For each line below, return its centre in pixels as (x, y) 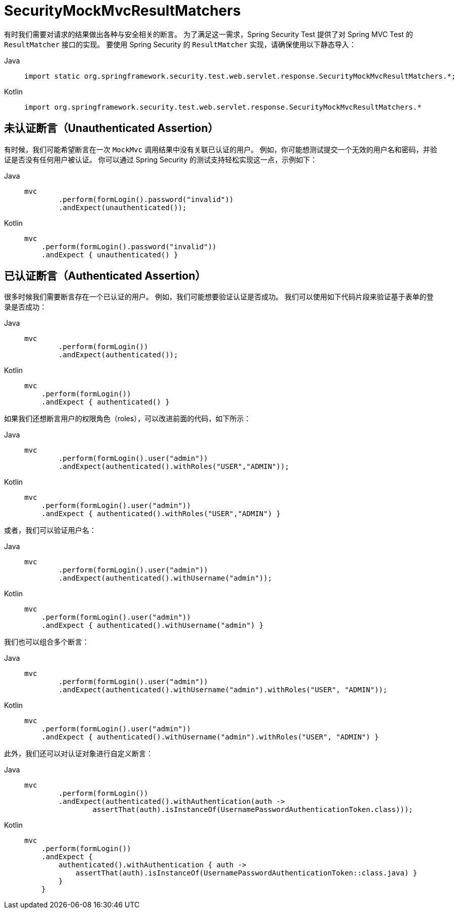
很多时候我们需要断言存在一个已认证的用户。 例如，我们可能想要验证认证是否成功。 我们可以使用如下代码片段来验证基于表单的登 (219, 297)
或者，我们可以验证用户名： (50, 530)
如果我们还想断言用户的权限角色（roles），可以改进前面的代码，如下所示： (128, 419)
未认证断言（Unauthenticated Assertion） (111, 128)
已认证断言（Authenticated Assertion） (105, 276)
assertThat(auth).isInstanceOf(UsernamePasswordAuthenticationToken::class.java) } (246, 873)
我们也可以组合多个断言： (47, 642)
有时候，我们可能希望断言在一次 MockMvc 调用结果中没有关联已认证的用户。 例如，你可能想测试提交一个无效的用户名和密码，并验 (221, 149)
